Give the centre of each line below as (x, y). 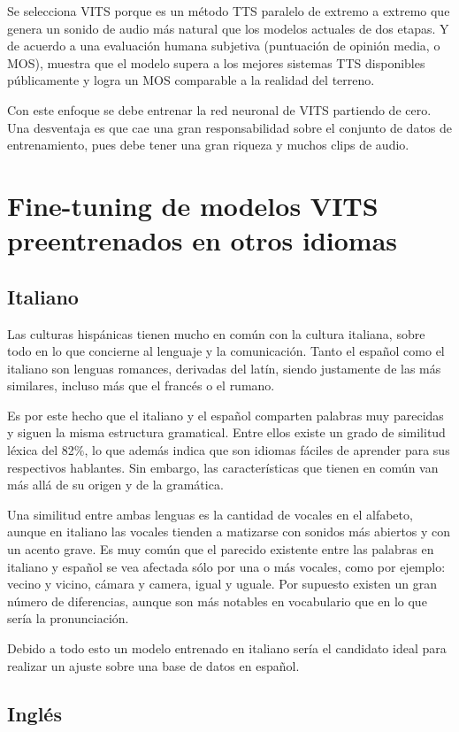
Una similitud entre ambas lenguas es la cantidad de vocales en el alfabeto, (210, 514)
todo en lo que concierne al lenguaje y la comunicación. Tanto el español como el (226, 351)
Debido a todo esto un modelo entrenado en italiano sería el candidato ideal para (227, 648)
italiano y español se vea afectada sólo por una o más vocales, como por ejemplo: (226, 566)
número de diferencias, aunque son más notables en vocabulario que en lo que (217, 601)
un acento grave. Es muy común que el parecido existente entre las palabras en (221, 549)
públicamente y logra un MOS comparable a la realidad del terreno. (191, 80)
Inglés (34, 713)
